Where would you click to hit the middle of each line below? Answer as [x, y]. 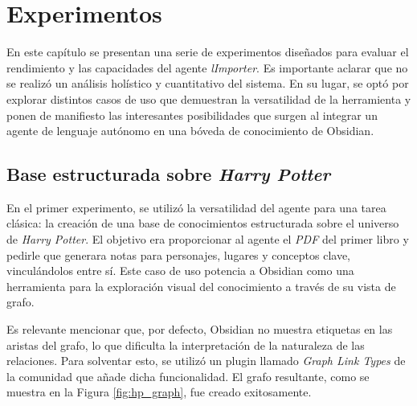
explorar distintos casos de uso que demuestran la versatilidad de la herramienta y [209, 98]
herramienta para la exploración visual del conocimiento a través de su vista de [201, 286]
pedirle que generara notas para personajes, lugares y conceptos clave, [178, 254]
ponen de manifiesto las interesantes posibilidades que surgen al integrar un [192, 115]
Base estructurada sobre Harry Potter [169, 174]
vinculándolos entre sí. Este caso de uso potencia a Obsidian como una [180, 271]
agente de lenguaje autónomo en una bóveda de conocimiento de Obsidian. [190, 131]
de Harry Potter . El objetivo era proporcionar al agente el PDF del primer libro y [208, 239]
